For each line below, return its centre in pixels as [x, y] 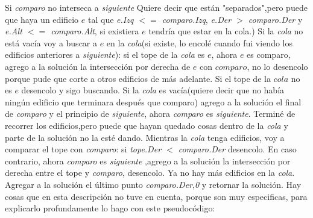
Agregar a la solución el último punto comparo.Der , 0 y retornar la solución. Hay [153, 184]
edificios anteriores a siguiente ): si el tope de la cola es [105, 54]
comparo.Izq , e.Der [197, 19]
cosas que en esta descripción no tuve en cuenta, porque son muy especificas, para [156, 196]
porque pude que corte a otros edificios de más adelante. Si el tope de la [138, 78]
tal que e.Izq [111, 19]
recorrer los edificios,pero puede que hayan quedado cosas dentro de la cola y [147, 125]
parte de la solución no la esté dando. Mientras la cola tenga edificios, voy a [145, 137]
